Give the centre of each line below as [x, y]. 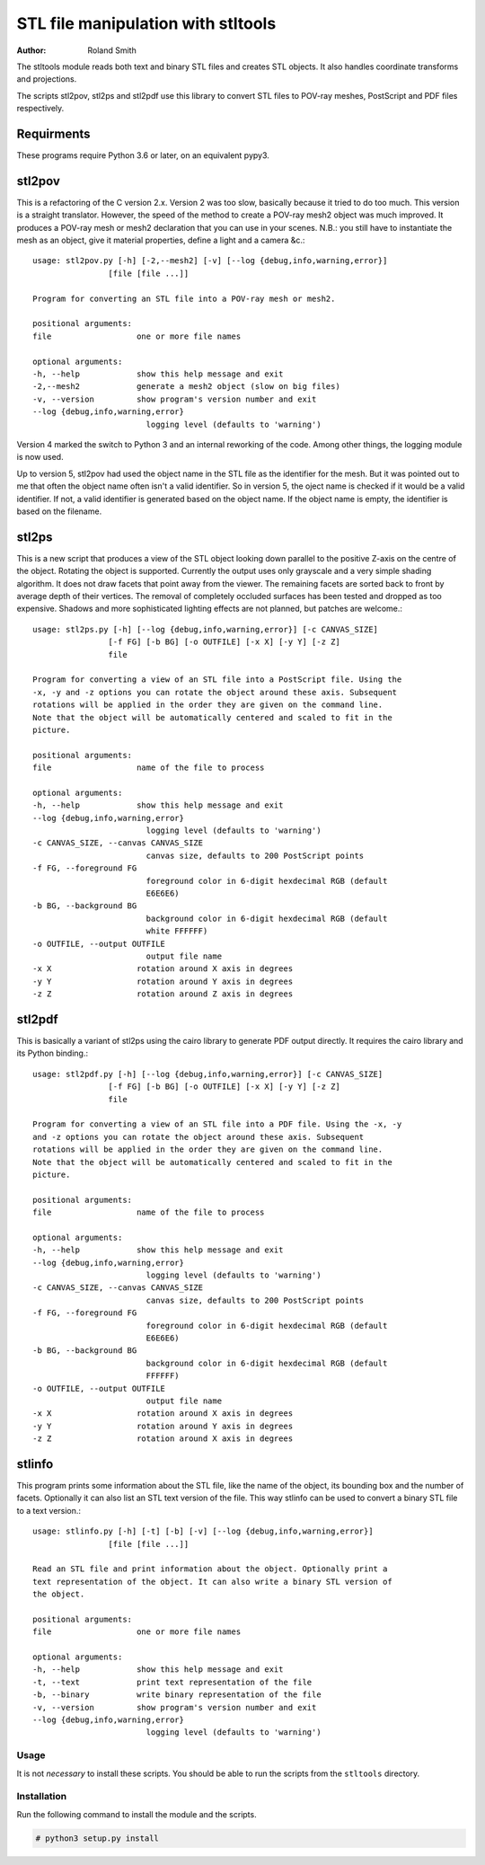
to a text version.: [48, 1510]
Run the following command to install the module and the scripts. [137, 1814]
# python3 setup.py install [97, 1838]
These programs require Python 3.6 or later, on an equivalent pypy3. [143, 155]
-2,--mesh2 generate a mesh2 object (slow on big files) [186, 387]
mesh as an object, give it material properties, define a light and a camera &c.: [161, 240]
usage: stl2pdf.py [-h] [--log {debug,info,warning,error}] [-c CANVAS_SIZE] [208, 1074]
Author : [31, 50]
